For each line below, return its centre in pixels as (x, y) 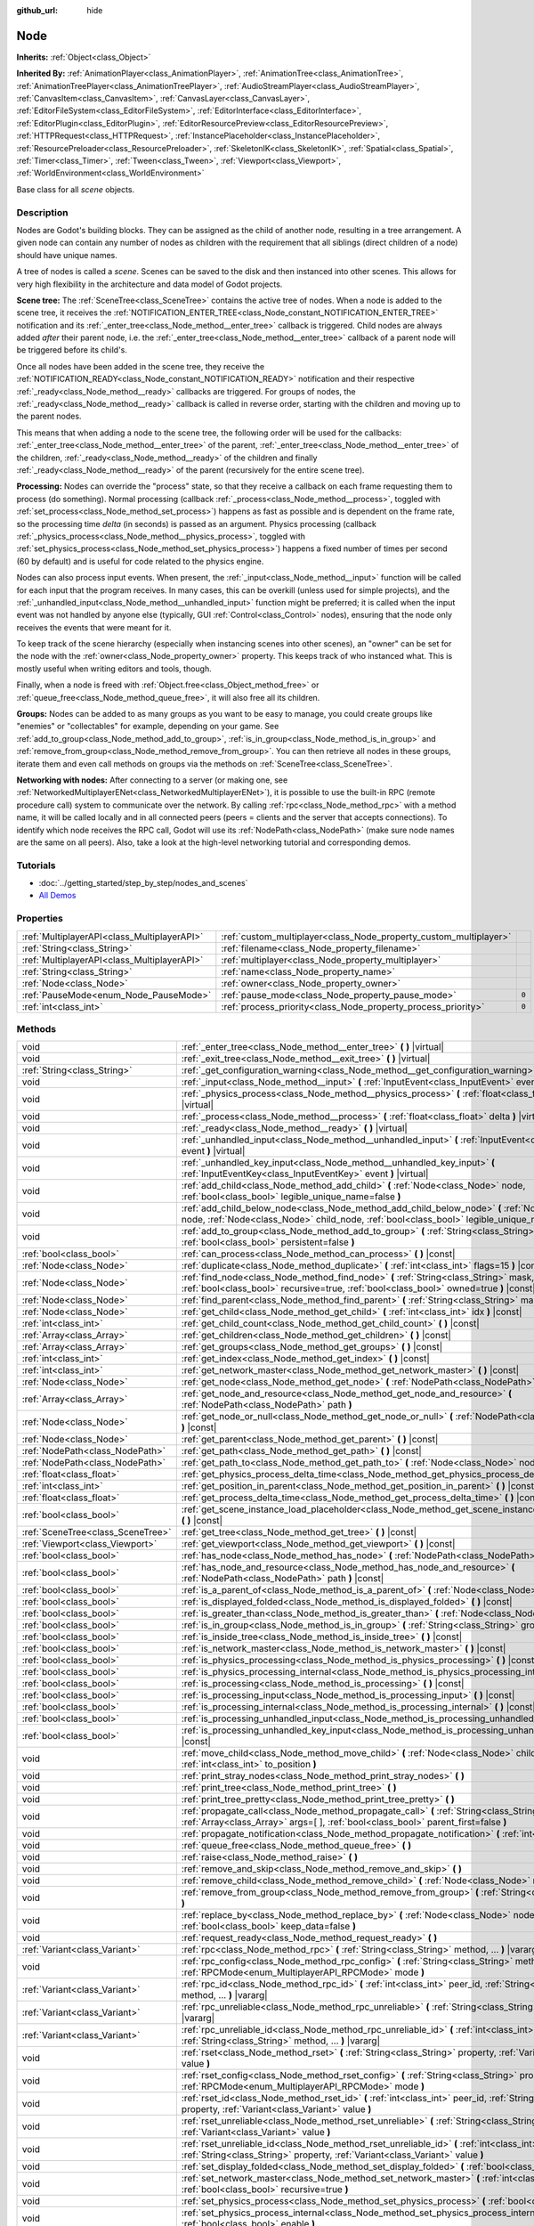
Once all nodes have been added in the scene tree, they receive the (141, 366)
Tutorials (36, 865)
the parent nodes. (49, 416)
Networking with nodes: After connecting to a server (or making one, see (152, 780)
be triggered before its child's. (72, 350)
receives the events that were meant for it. (94, 627)
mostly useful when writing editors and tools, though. (114, 669)
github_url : (37, 10)
